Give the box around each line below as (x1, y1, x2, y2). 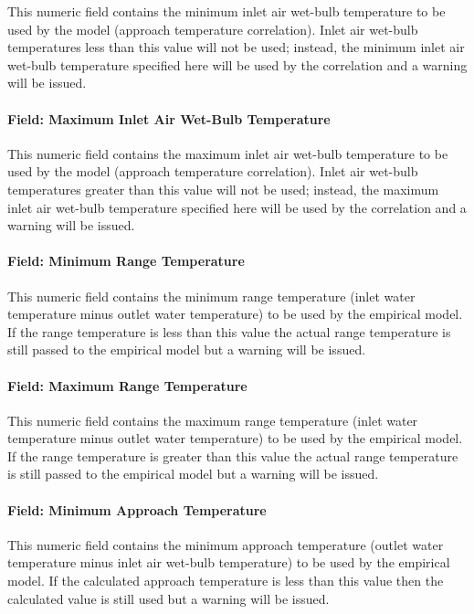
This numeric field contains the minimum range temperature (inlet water (7, 286, 416, 305)
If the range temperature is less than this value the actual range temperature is (7, 322, 451, 341)
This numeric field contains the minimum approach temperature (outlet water (7, 535, 444, 554)
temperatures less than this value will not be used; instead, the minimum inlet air (7, 37, 465, 57)
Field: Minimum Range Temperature (7, 251, 245, 270)
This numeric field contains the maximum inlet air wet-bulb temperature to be (7, 143, 448, 163)
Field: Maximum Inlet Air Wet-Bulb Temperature (7, 109, 331, 128)
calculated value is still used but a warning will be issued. (7, 588, 330, 608)
